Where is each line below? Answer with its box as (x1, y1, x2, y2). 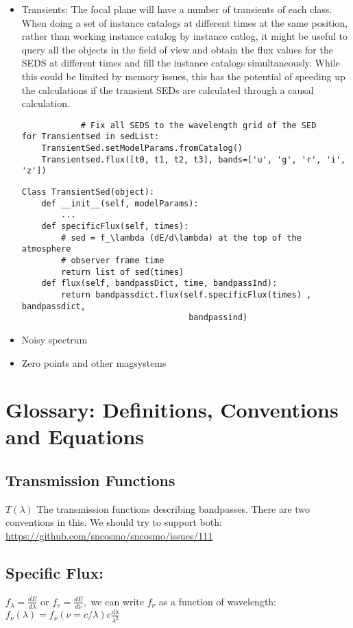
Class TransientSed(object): (21, 187, 155, 197)
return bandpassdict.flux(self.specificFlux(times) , (61, 289, 312, 300)
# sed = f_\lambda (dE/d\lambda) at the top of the (61, 232, 302, 243)
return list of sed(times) (61, 267, 184, 277)
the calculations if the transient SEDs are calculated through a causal (21, 82, 314, 97)
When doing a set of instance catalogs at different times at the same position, (21, 15, 348, 29)
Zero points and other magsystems (21, 355, 167, 370)
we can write (90, 594, 144, 608)
